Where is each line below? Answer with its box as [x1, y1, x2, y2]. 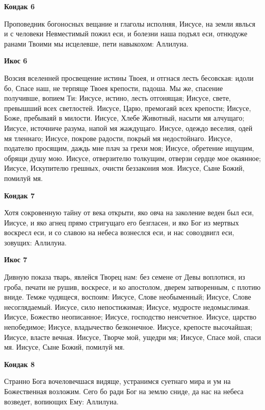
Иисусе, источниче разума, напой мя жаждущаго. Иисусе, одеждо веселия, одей [4, 122, 253, 133]
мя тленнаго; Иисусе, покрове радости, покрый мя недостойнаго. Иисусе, [4, 132, 232, 143]
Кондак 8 [4, 358, 35, 369]
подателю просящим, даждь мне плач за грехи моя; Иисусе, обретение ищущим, [4, 143, 254, 153]
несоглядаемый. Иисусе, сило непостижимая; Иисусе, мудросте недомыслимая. [4, 301, 250, 312]
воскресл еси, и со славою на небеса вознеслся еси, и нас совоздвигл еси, [4, 227, 234, 238]
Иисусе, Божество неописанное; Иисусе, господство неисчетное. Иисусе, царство [4, 311, 256, 322]
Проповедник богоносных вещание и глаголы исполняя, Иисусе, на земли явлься [4, 18, 255, 29]
